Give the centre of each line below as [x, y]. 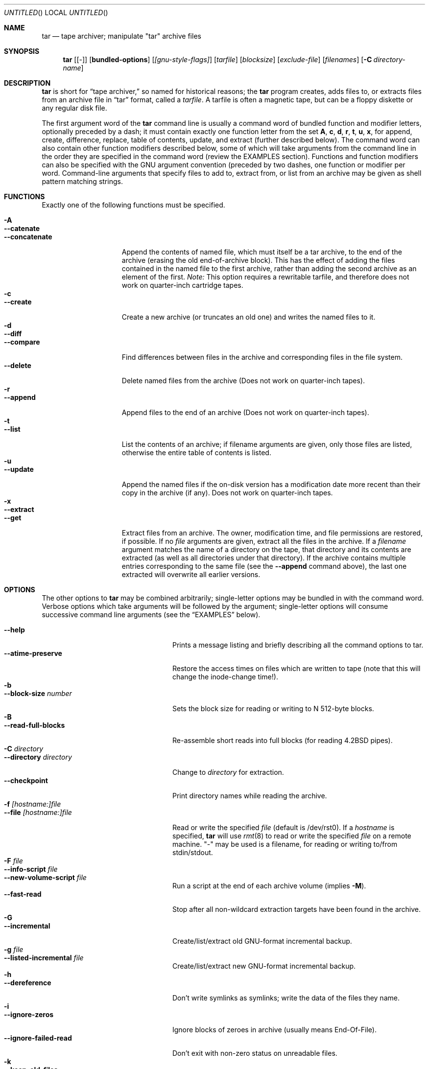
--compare [22, 342]
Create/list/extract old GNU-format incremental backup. [262, 941]
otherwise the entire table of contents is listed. [196, 453]
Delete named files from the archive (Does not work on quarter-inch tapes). [243, 381]
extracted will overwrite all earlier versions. [191, 574]
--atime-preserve [33, 653]
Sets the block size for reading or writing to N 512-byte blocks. [273, 709]
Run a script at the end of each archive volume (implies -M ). [269, 886]
